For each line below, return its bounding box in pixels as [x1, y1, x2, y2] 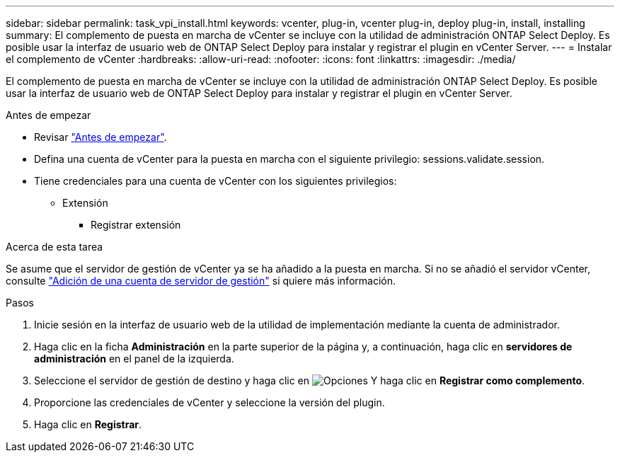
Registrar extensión [91, 219, 181, 231]
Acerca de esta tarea [6, 241, 103, 253]
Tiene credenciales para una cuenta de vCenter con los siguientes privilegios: [34, 175, 397, 187]
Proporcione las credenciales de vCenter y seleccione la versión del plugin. [34, 396, 385, 408]
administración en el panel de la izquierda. [34, 353, 234, 365]
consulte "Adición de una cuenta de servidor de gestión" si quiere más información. [6, 275, 396, 287]
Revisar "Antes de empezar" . [34, 131, 167, 143]
